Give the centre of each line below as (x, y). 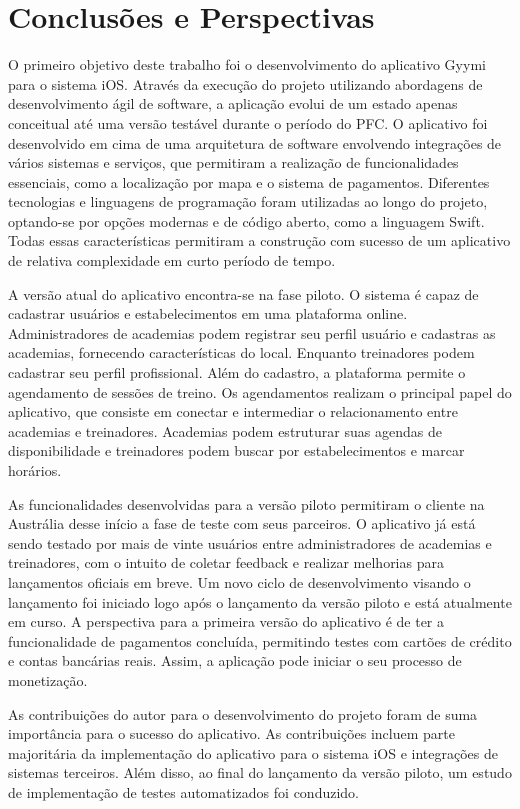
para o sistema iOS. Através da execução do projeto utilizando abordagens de (245, 83)
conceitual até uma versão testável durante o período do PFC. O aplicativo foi (248, 122)
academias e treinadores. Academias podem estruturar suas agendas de (225, 430)
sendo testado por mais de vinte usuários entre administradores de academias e (250, 542)
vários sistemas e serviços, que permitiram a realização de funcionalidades (233, 162)
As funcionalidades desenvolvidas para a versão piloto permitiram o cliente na (246, 503)
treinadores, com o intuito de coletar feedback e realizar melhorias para (226, 562)
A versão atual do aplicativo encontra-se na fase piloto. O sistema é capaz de (243, 293)
